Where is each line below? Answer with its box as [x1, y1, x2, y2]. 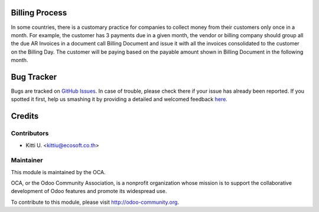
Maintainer [11, 156, 43, 165]
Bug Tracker [11, 71, 57, 82]
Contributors [11, 129, 49, 138]
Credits [11, 111, 39, 121]
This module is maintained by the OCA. [11, 168, 106, 175]
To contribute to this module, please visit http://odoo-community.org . [11, 198, 180, 206]
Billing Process [11, 8, 67, 18]
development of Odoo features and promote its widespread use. [11, 188, 167, 195]
